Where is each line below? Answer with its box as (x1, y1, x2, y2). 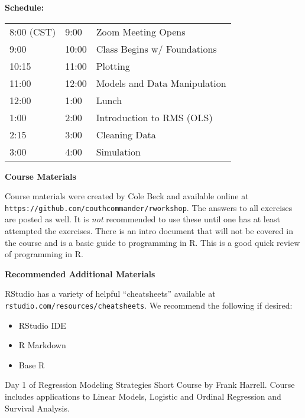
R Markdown (18, 339, 66, 351)
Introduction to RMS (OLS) (96, 110, 213, 124)
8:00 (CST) (9, 24, 56, 38)
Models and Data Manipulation (96, 76, 226, 90)
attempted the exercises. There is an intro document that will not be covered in (5, 225, 294, 237)
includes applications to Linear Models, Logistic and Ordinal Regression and (5, 390, 281, 403)
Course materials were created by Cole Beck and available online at (5, 190, 249, 202)
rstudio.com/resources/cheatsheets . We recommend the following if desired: (5, 299, 293, 311)
